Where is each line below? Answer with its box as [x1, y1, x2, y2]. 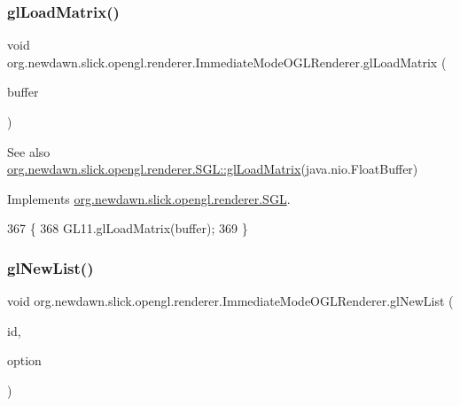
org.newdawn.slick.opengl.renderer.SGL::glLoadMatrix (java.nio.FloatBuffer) [7, 160, 418, 178]
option [7, 351, 42, 370]
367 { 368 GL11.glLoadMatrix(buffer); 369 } [7, 219, 248, 238]
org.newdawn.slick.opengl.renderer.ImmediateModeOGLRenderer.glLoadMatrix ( [7, 52, 447, 71]
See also [7, 142, 51, 160]
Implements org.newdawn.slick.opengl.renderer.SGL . [7, 189, 291, 207]
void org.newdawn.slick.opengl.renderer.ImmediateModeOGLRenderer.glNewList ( [7, 292, 454, 310]
